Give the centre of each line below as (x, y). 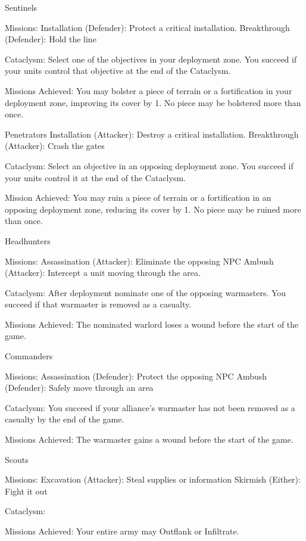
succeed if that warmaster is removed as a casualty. (98, 304)
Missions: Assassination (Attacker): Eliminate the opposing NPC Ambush (139, 261)
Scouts (17, 459)
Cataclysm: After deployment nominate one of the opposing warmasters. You (146, 292)
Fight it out (26, 491)
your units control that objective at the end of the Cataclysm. (118, 71)
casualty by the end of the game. (65, 419)
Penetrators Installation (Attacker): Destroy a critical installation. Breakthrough (152, 134)
